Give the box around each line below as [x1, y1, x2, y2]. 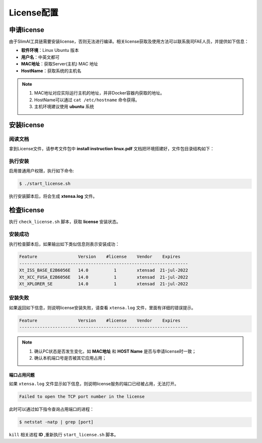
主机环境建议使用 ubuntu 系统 [34, 104, 94, 110]
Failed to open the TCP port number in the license [19, 394, 145, 399]
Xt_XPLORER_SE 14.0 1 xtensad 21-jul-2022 [19, 281, 188, 287]
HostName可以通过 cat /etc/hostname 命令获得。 [34, 97, 140, 103]
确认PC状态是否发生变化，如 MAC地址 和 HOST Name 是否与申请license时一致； [34, 348, 196, 354]
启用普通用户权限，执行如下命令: [9, 168, 75, 174]
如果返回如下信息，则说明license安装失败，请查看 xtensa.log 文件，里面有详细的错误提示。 [9, 304, 196, 310]
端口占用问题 [9, 372, 35, 378]
